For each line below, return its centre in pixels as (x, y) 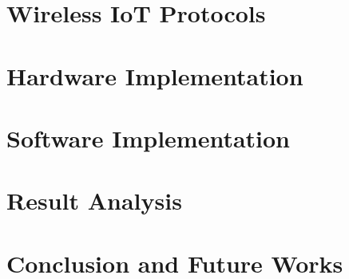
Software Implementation (149, 138)
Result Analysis (94, 200)
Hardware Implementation (155, 75)
